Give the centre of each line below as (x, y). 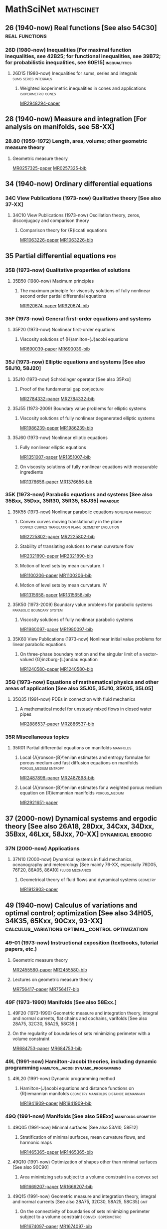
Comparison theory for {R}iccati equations (63, 230)
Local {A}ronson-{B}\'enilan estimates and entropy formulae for (85, 757)
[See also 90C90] (30, 1167)
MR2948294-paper (40, 103)
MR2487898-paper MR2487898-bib (57, 778)
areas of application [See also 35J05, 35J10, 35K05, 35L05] (79, 688)
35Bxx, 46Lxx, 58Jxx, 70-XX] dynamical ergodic (79, 834)
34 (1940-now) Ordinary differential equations (79, 184)
